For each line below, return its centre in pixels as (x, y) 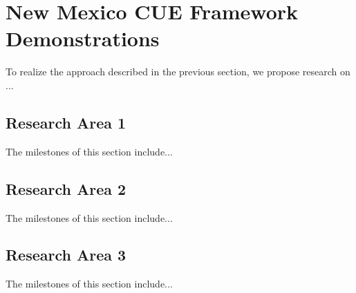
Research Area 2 (66, 188)
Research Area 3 (66, 255)
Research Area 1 (66, 122)
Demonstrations (83, 38)
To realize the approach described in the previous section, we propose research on (178, 72)
